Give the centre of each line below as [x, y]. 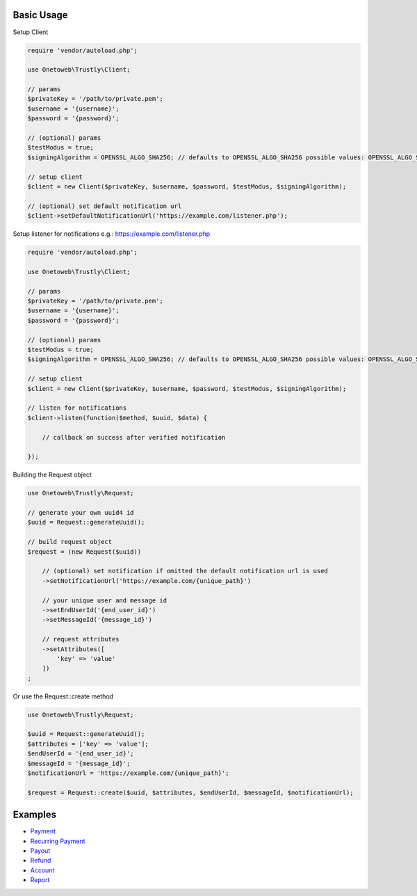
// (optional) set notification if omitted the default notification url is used [185, 571]
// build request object [70, 542]
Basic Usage [40, 15]
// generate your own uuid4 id [81, 513]
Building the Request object [52, 475]
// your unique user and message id [104, 600]
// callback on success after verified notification [134, 437]
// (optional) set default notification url [105, 206]
